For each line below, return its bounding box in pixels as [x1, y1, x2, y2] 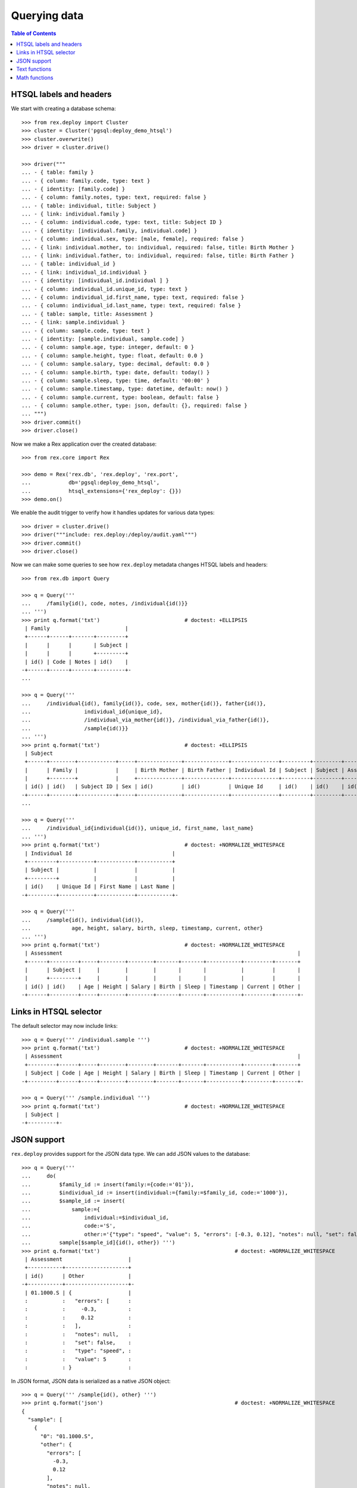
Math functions [16, 74, 54, 81]
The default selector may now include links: [11, 1023, 118, 1030]
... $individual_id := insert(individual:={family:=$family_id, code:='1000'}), [21, 1189, 289, 1196]
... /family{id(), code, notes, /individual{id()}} [21, 600, 188, 607]
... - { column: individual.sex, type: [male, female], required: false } [21, 236, 245, 242]
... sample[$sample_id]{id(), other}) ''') [21, 1239, 176, 1246]
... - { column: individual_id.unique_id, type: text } [21, 286, 188, 292]
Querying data [11, 9, 84, 22]
